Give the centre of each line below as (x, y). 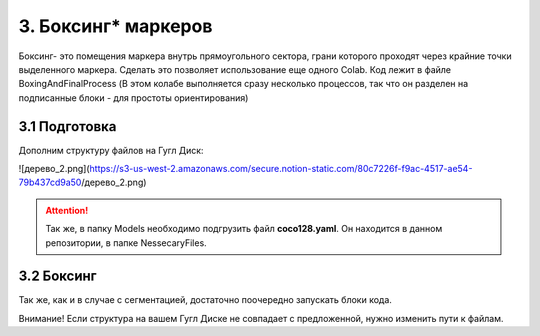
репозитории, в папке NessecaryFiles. (126, 242)
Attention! (67, 210)
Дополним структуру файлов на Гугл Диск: (111, 150)
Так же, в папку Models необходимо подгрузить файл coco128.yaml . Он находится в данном (244, 229)
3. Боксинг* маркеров (115, 26)
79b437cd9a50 (50, 182)
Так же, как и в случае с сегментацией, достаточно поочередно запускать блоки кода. (205, 300)
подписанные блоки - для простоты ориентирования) (133, 97)
